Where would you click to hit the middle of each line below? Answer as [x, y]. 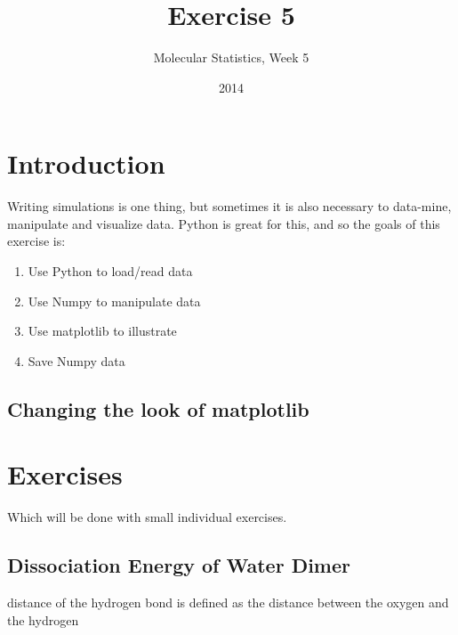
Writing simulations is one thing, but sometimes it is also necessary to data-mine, [229, 206]
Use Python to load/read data [110, 271]
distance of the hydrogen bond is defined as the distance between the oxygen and [228, 602]
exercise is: [36, 241]
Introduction [86, 163]
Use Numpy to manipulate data [114, 301]
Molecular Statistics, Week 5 [231, 57]
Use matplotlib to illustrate [102, 331]
